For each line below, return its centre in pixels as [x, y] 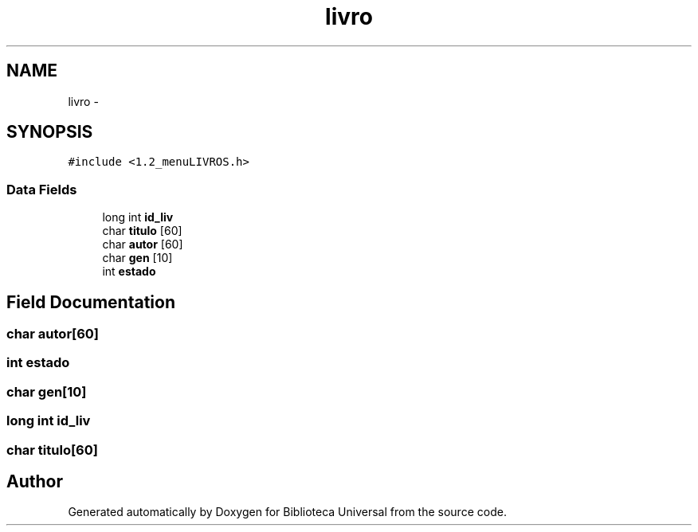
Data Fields [42, 189]
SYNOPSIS [50, 132]
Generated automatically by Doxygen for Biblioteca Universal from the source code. [287, 512]
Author [35, 481]
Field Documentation [91, 302]
